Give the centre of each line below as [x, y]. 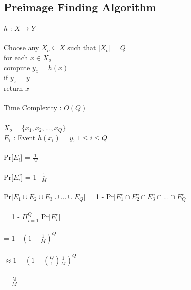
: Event [25, 137]
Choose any [22, 48]
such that [82, 48]
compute [17, 67]
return [14, 88]
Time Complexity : [33, 108]
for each [16, 57]
